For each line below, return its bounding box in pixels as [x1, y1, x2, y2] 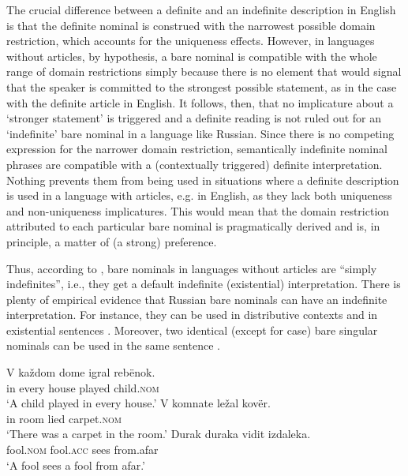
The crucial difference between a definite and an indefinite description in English [6, 2, 396, 17]
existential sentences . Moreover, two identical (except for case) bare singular [6, 321, 378, 338]
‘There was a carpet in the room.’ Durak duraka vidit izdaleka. [6, 425, 311, 442]
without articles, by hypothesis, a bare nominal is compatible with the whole [6, 47, 377, 64]
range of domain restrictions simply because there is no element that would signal [6, 63, 402, 80]
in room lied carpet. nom [6, 410, 122, 426]
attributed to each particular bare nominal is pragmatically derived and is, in [6, 218, 380, 234]
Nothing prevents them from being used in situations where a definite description [6, 171, 399, 188]
